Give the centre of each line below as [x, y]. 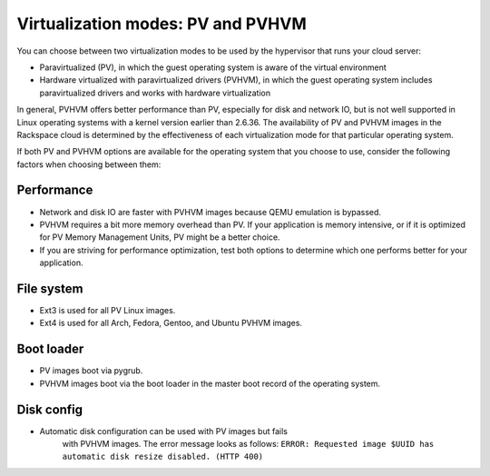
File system [50, 288]
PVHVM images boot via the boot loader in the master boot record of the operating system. [210, 383]
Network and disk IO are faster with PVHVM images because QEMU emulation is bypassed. [210, 212]
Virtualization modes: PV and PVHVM [162, 24]
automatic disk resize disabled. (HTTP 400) [163, 457]
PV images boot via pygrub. [91, 371]
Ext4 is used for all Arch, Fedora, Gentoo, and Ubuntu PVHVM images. [171, 323]
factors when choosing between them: [89, 164]
